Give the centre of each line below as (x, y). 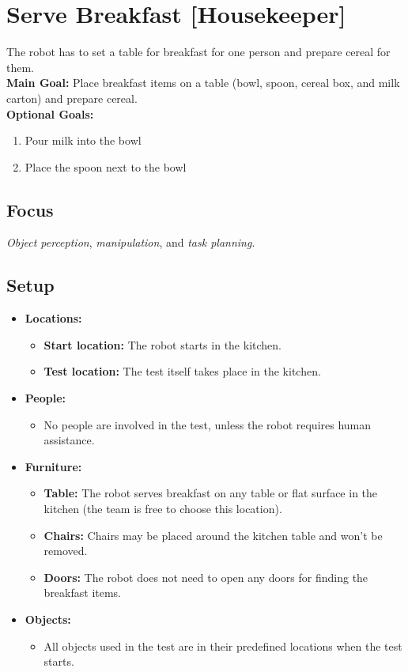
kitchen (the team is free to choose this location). (163, 509)
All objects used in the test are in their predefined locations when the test (223, 646)
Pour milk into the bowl (83, 140)
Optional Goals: (50, 113)
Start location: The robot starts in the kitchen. (162, 344)
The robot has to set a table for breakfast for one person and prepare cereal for (198, 52)
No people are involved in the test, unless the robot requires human (208, 424)
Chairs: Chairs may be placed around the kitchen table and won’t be (213, 535)
